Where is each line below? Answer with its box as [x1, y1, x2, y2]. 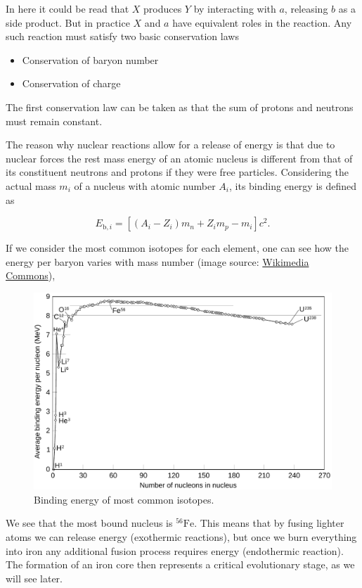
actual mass [6, 178, 56, 193]
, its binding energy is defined [229, 178, 357, 193]
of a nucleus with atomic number [74, 178, 216, 193]
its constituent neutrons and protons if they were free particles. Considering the [6, 165, 349, 179]
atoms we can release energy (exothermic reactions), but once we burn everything [6, 530, 357, 544]
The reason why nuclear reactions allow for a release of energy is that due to [6, 137, 335, 152]
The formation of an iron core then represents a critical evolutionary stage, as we [6, 557, 355, 572]
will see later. [6, 570, 63, 585]
